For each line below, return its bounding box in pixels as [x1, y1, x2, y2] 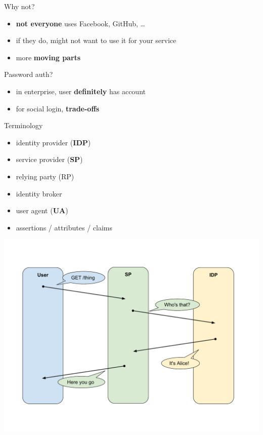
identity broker [16, 188, 62, 199]
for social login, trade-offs [16, 103, 100, 113]
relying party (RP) [16, 171, 74, 181]
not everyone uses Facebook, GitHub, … [16, 18, 145, 28]
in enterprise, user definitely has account [16, 86, 146, 96]
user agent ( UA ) [16, 205, 68, 216]
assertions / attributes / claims [16, 222, 113, 232]
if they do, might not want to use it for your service [16, 35, 177, 46]
